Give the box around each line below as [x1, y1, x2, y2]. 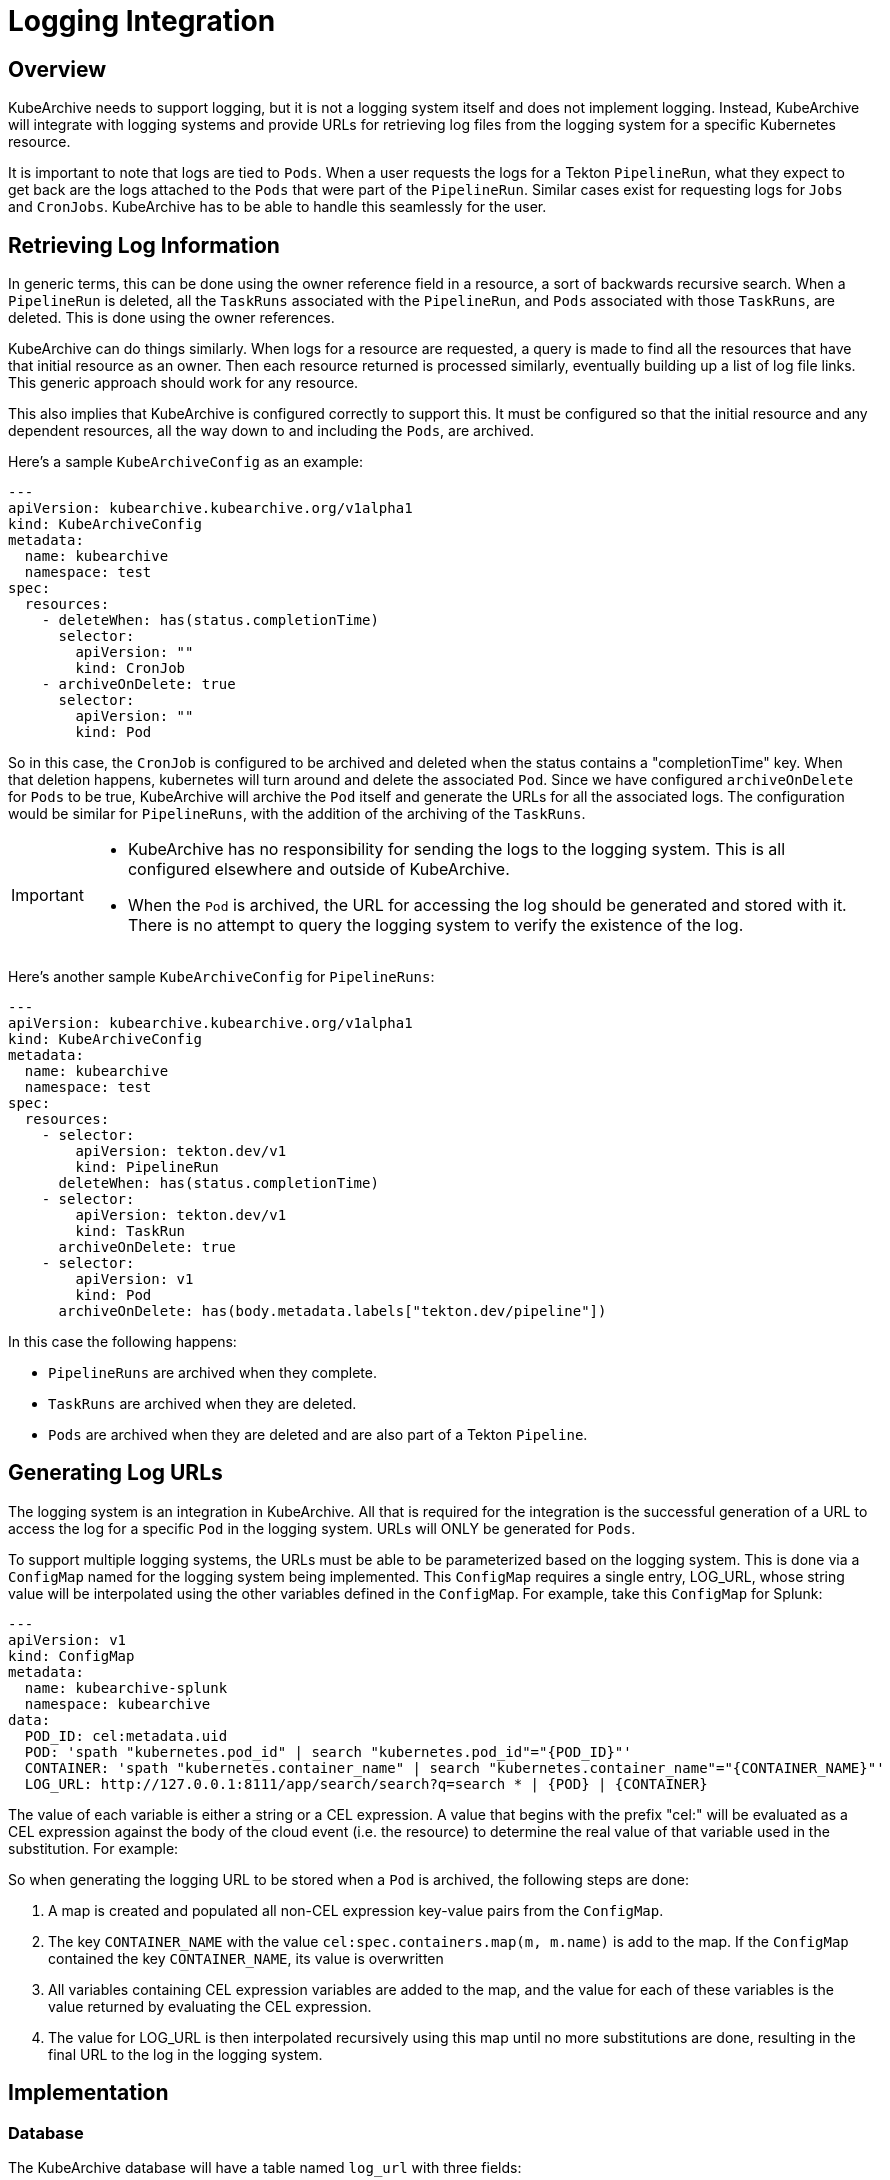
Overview [8, 56, 107, 82]
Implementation [8, 2080, 169, 2106]
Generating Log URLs [8, 1460, 223, 1486]
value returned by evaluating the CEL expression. [48, 1997, 372, 2015]
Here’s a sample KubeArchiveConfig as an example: [8, 453, 363, 471]
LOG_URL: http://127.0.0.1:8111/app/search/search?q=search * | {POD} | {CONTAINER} [24, 1775, 708, 1792]
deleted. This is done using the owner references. [8, 309, 335, 327]
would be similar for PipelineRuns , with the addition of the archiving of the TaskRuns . [8, 805, 586, 823]
